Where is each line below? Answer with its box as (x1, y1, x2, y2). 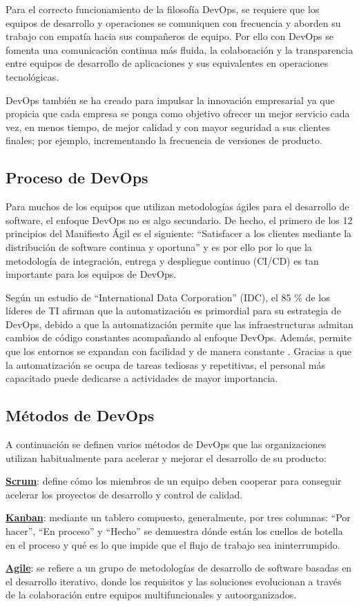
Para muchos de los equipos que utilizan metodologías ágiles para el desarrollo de (6, 199, 349, 214)
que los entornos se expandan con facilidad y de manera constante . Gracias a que (6, 344, 352, 358)
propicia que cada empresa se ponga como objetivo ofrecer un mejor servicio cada (6, 106, 350, 121)
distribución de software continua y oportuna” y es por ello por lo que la (6, 239, 312, 254)
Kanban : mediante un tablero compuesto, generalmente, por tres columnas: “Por (6, 510, 351, 525)
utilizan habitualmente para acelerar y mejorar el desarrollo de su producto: (6, 450, 327, 465)
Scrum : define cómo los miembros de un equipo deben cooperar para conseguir (6, 474, 342, 488)
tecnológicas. (6, 69, 59, 83)
